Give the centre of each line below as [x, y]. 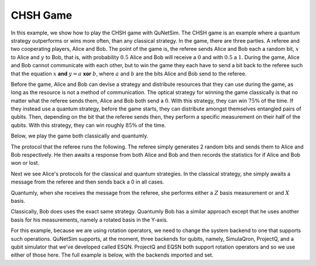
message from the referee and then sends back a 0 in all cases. [87, 182]
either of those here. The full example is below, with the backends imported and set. [112, 255]
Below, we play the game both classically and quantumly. [80, 136]
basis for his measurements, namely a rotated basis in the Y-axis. [89, 220]
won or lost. [25, 163]
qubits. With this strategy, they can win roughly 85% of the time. [88, 125]
